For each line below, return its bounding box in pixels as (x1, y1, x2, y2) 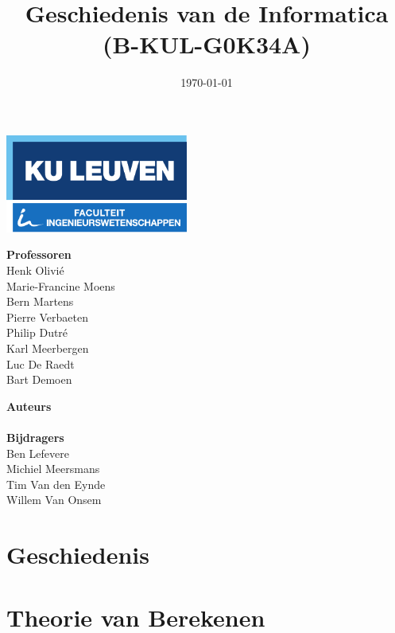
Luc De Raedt (6, 355, 75, 372)
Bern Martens (6, 293, 74, 310)
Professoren (6, 246, 72, 263)
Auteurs (6, 397, 52, 414)
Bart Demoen (6, 371, 72, 388)
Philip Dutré (6, 324, 68, 341)
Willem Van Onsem (6, 491, 102, 508)
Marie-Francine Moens (6, 277, 115, 294)
